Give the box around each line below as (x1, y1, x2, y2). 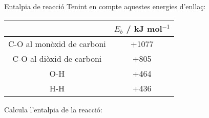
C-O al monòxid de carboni (8, 37, 106, 50)
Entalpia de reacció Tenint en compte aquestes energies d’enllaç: (4, 1, 206, 11)
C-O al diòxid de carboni (12, 52, 102, 64)
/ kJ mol (126, 22, 162, 34)
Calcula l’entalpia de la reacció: (4, 104, 102, 114)
